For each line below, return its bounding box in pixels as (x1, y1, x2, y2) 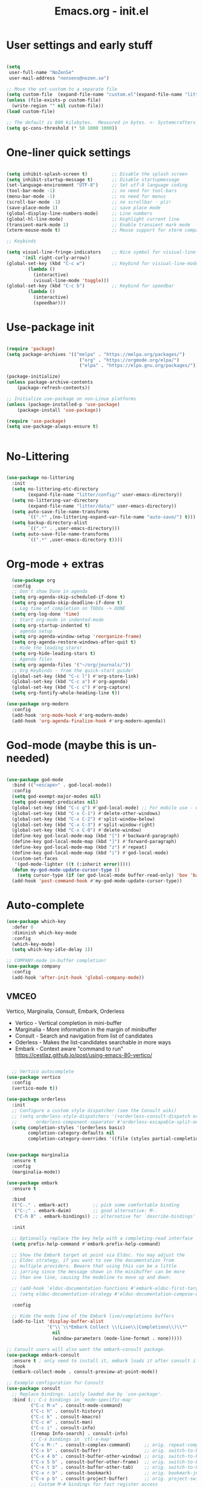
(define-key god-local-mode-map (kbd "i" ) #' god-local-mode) (11, 850, 169, 856)
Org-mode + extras (6, 557, 105, 571)
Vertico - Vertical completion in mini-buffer (14, 1019, 122, 1026)
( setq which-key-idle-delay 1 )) (11, 947, 94, 953)
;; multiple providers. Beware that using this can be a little (11, 1263, 177, 1269)
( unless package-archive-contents (6, 379, 94, 386)
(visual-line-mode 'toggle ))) (33, 277, 110, 283)
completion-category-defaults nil (28, 1130, 115, 1136)
